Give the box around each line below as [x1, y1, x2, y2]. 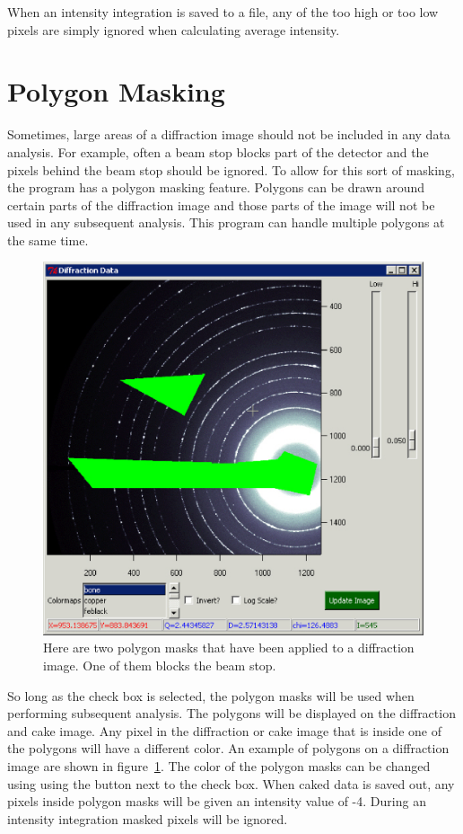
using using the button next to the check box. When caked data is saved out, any [7, 774, 455, 793]
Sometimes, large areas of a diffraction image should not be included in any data [7, 125, 450, 144]
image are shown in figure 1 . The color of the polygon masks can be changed [7, 756, 431, 775]
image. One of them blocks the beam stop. [43, 655, 276, 674]
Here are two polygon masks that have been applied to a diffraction [43, 638, 415, 657]
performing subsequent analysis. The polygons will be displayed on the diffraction [7, 704, 456, 723]
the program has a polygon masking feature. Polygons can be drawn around [7, 178, 424, 197]
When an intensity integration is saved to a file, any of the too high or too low [7, 3, 439, 21]
